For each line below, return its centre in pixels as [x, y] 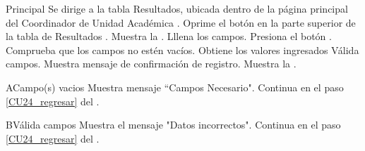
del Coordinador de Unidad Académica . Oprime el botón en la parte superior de [181, 22]
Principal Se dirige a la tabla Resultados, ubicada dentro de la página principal [177, 8]
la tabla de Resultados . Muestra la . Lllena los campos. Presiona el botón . [169, 36]
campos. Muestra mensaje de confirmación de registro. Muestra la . [151, 64]
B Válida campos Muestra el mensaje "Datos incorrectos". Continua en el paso [173, 125]
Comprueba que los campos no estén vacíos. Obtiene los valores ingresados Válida [182, 50]
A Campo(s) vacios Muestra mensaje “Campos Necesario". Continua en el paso [175, 87]
